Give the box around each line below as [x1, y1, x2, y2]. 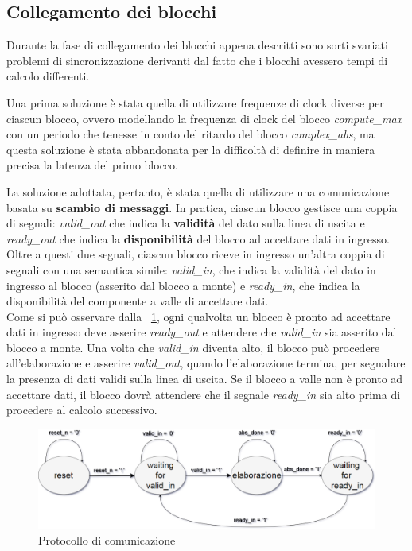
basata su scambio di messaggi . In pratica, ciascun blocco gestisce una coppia [6, 199, 398, 215]
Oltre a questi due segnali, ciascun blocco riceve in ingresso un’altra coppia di [6, 246, 385, 262]
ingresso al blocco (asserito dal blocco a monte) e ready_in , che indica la [6, 277, 360, 293]
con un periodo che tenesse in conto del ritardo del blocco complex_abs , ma [6, 126, 375, 142]
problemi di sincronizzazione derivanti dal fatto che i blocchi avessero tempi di [6, 52, 388, 68]
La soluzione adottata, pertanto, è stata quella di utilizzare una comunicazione [6, 183, 390, 200]
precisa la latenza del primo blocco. [6, 157, 178, 173]
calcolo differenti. [6, 68, 90, 84]
